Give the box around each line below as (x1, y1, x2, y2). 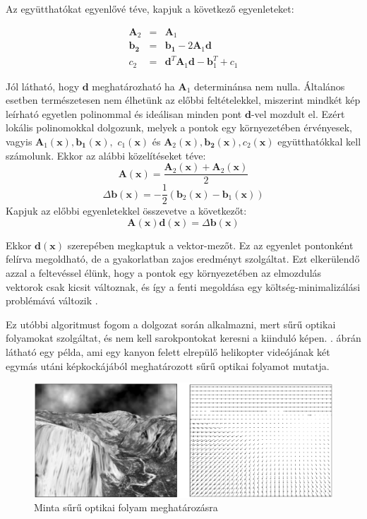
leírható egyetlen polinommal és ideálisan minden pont (6, 106, 242, 121)
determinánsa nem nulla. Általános (194, 78, 345, 93)
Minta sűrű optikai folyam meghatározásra (34, 500, 218, 515)
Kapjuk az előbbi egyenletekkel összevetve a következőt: (6, 203, 247, 218)
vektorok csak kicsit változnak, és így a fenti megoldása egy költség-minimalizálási (6, 279, 361, 294)
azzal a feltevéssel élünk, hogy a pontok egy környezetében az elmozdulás (6, 266, 322, 280)
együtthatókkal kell (277, 133, 361, 148)
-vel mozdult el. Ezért (251, 106, 345, 121)
